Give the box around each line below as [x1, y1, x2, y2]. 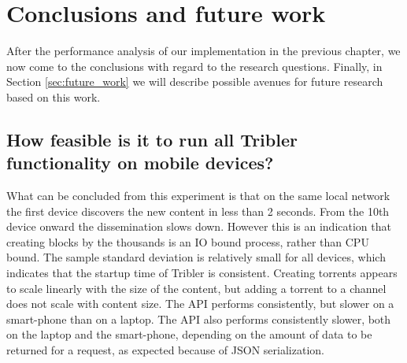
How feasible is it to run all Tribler [6, 127, 298, 151]
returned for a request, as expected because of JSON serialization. [6, 342, 324, 358]
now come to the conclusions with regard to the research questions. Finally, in [6, 57, 383, 74]
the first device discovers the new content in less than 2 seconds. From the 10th [6, 202, 390, 219]
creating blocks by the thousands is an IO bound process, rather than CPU [6, 233, 369, 250]
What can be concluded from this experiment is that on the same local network [6, 187, 390, 204]
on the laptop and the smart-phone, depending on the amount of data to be [6, 326, 372, 343]
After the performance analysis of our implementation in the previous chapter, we [6, 43, 401, 59]
